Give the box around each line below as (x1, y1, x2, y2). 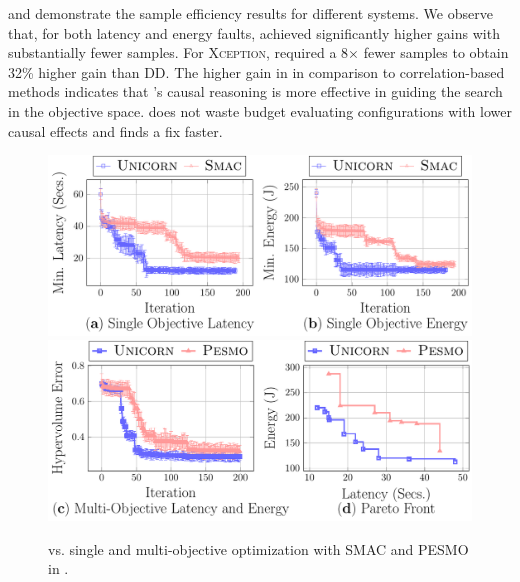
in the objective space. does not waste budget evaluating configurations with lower (8, 100, 512, 121)
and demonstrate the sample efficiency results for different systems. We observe (8, 3, 493, 23)
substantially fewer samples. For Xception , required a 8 (8, 42, 349, 63)
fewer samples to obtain (363, 42, 509, 63)
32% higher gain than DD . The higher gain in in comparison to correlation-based (8, 61, 505, 82)
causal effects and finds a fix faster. (8, 120, 223, 141)
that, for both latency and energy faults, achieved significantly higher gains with (8, 22, 500, 43)
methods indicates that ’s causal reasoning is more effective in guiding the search (8, 81, 503, 102)
